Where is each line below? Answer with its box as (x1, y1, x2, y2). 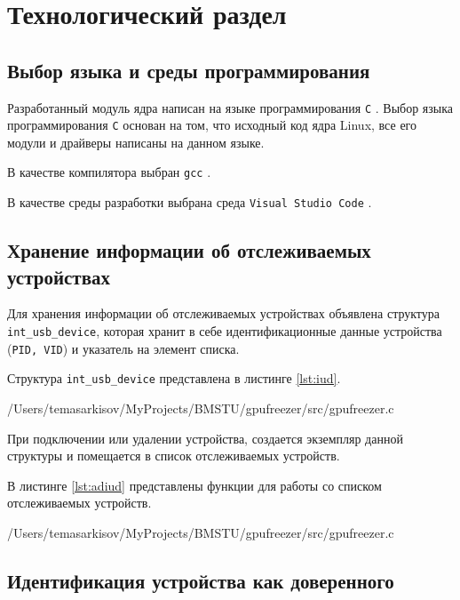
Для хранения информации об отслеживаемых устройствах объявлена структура (7, 304, 440, 323)
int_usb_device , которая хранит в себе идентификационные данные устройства (7, 321, 442, 340)
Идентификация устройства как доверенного (7, 566, 394, 594)
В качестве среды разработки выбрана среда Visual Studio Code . (7, 193, 372, 212)
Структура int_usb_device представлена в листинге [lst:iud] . (7, 369, 341, 388)
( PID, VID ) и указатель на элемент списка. (7, 339, 240, 357)
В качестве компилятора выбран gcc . (7, 163, 211, 181)
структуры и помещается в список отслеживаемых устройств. (7, 446, 340, 465)
